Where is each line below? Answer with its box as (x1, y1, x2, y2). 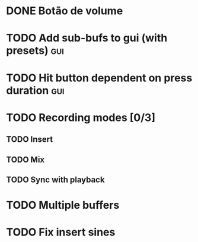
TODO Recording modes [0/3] (6, 111, 156, 124)
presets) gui (6, 44, 64, 58)
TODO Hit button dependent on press (6, 71, 193, 84)
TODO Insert (6, 135, 53, 145)
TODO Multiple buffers (6, 199, 120, 212)
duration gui (6, 84, 65, 97)
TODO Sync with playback (6, 174, 105, 184)
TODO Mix (6, 154, 45, 164)
